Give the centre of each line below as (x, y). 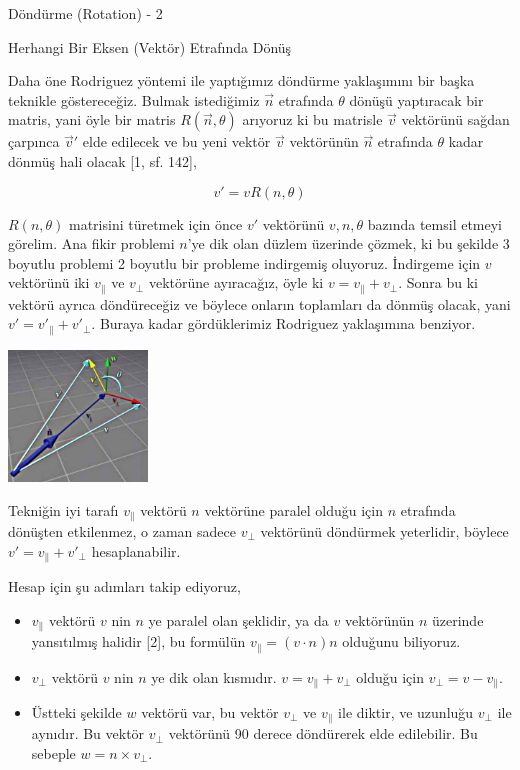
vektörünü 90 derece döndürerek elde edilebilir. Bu (323, 733)
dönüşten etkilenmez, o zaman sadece (122, 530)
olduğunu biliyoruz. (401, 641)
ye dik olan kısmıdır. (214, 676)
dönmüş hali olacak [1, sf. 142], (102, 160)
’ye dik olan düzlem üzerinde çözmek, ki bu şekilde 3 (348, 243)
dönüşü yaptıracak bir (416, 99)
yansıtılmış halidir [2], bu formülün (138, 641)
